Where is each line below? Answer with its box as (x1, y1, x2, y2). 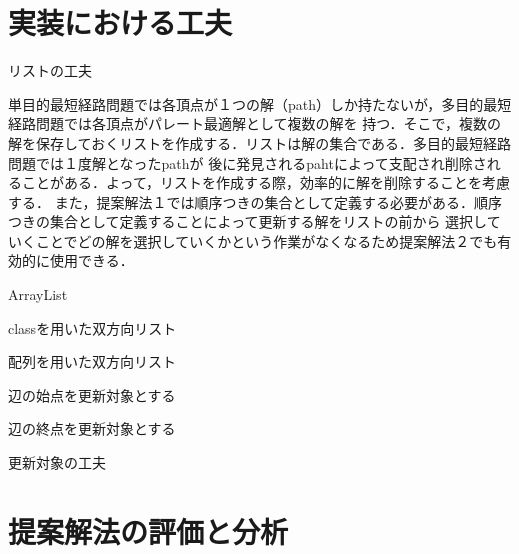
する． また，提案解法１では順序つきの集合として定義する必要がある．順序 (8, 191, 502, 212)
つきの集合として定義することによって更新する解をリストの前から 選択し (8, 211, 487, 232)
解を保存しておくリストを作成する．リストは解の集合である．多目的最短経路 (8, 132, 512, 153)
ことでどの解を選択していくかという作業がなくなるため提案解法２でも (35, 230, 498, 251)
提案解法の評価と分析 (8, 510, 289, 551)
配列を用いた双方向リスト (8, 351, 176, 372)
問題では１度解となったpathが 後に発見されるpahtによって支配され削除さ (8, 152, 487, 173)
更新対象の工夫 (8, 452, 106, 473)
